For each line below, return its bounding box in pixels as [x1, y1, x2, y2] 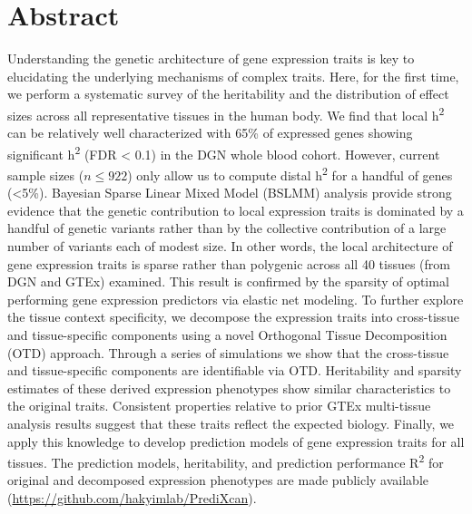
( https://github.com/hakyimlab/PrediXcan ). [7, 489, 257, 507]
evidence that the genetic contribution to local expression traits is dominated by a [7, 200, 464, 219]
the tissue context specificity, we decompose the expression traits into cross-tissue [7, 307, 459, 326]
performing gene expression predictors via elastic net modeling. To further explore [7, 289, 464, 308]
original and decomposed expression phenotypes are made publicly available [7, 470, 429, 490]
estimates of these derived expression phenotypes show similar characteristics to [7, 378, 451, 397]
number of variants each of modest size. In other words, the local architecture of [7, 237, 453, 256]
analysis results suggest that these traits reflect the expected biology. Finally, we [7, 413, 455, 432]
